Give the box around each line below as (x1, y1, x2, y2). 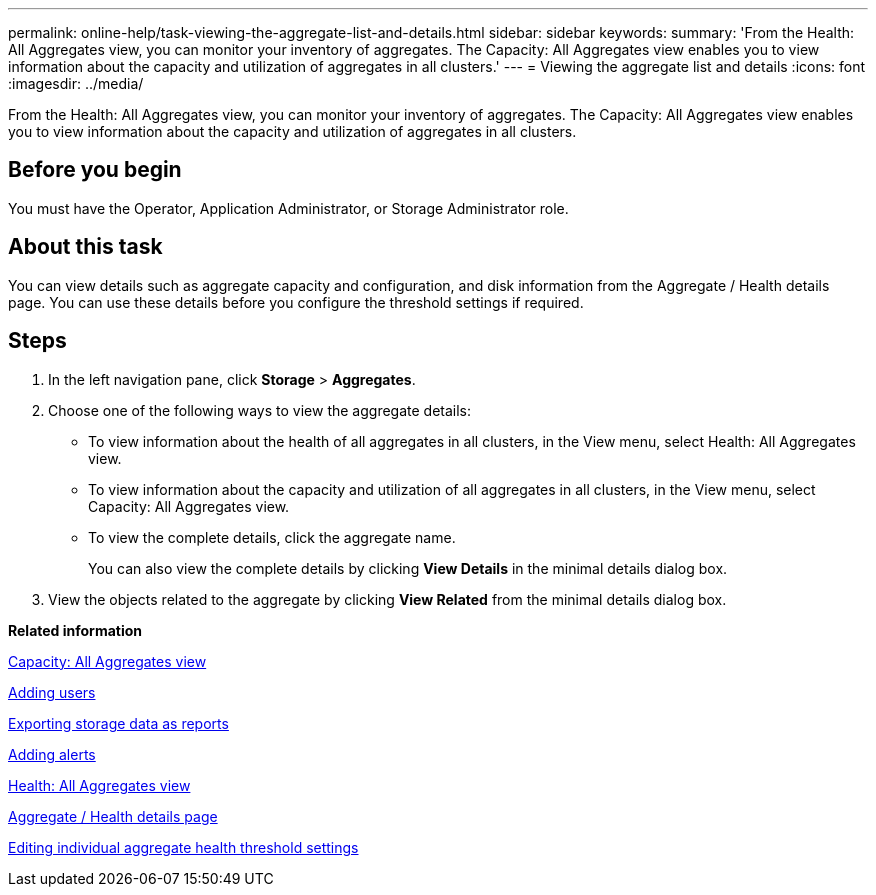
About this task (8, 234, 163, 260)
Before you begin (8, 157, 182, 183)
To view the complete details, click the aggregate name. (88, 528, 456, 546)
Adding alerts (8, 745, 96, 763)
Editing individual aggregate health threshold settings (8, 838, 359, 856)
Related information (8, 621, 143, 639)
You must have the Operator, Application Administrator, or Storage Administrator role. (8, 199, 569, 217)
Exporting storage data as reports (8, 714, 229, 732)
